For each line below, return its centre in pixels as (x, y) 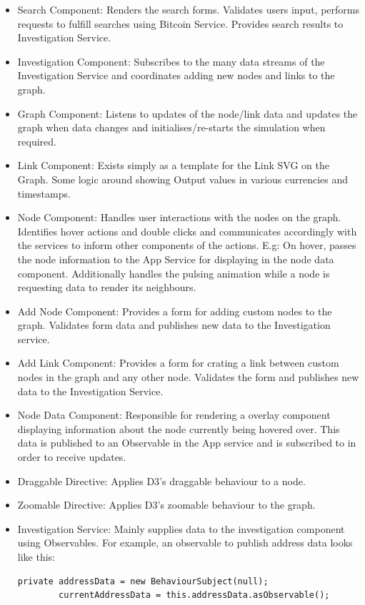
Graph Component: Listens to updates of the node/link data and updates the (187, 113)
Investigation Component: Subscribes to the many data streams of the (171, 61)
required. (37, 141)
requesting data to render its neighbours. (107, 287)
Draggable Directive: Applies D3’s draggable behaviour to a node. (161, 481)
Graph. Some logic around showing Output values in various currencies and (183, 179)
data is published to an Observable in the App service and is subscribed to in (187, 443)
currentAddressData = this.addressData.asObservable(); (194, 595)
